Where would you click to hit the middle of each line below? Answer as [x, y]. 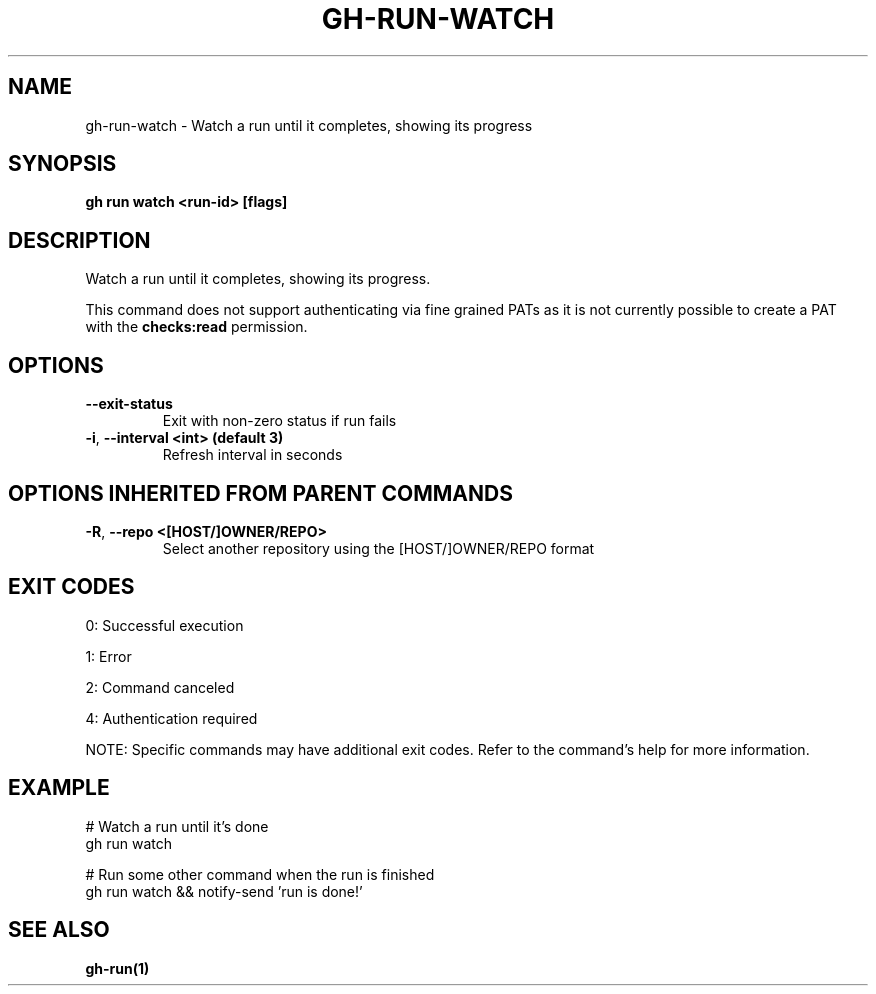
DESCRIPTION [79, 240]
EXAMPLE [59, 788]
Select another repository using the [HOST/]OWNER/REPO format [378, 548]
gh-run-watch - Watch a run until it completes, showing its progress [309, 125]
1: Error [108, 656]
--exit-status [129, 404]
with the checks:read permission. [196, 327]
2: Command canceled [160, 687]
